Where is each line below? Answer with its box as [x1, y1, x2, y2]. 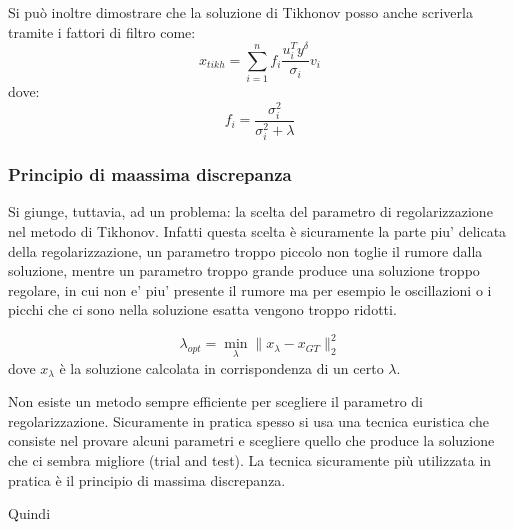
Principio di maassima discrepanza [8, 162, 292, 187]
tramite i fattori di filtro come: [8, 21, 196, 42]
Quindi [8, 503, 51, 524]
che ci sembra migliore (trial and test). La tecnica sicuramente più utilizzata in [8, 450, 492, 470]
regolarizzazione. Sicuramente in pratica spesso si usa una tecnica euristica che [8, 410, 489, 431]
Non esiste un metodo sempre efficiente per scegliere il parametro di [8, 391, 423, 412]
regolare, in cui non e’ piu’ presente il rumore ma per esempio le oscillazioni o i [8, 279, 492, 300]
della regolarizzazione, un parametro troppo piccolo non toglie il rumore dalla [8, 240, 483, 261]
